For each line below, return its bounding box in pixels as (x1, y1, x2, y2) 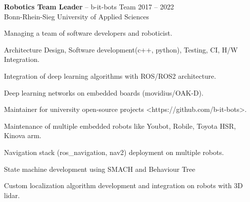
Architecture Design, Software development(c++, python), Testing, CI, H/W (4, 44, 238, 54)
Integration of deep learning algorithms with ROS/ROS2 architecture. (4, 70, 216, 81)
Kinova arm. (4, 130, 42, 141)
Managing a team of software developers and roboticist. (4, 28, 172, 38)
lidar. (4, 190, 20, 200)
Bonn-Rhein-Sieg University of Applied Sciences (4, 11, 150, 21)
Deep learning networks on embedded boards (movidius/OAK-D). (4, 87, 203, 98)
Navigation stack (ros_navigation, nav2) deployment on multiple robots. (4, 147, 224, 157)
